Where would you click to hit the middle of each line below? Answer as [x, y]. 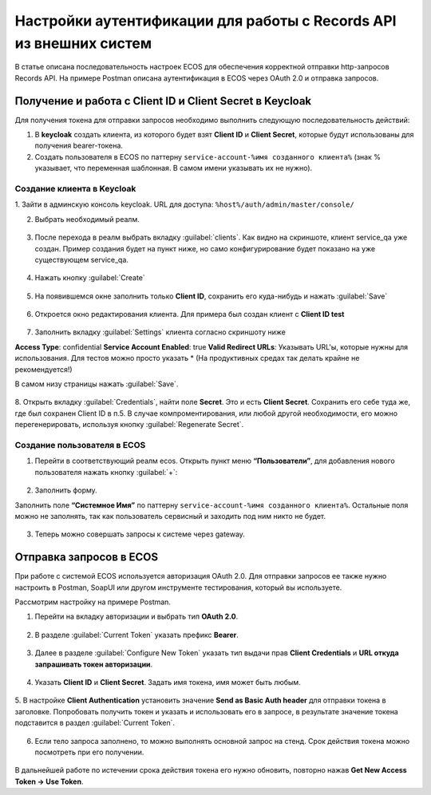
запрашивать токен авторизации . [94, 664]
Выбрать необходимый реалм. [87, 219]
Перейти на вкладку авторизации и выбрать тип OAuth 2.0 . [136, 617]
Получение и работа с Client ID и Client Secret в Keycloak [163, 101]
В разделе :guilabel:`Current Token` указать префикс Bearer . [137, 635]
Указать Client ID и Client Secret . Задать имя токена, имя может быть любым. [168, 682]
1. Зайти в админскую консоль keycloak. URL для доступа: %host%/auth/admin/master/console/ [184, 204]
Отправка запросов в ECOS [87, 558]
